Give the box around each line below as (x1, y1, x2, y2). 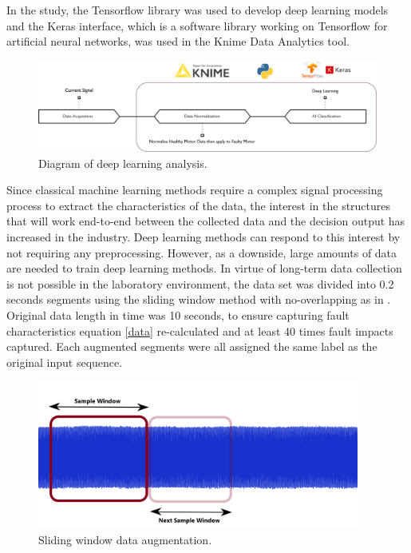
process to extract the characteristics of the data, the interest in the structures (6, 197, 391, 213)
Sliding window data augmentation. (38, 531, 212, 547)
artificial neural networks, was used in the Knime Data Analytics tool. (6, 33, 350, 50)
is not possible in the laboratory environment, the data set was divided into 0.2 (6, 275, 394, 292)
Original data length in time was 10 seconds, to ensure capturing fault (6, 307, 350, 323)
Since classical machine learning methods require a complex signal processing (6, 181, 383, 198)
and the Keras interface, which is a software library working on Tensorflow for (6, 17, 388, 34)
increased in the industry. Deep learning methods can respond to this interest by (6, 229, 401, 245)
